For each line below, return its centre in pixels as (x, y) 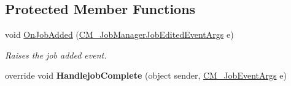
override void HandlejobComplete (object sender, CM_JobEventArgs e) (146, 75)
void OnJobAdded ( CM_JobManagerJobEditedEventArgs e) (119, 34)
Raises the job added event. (56, 55)
